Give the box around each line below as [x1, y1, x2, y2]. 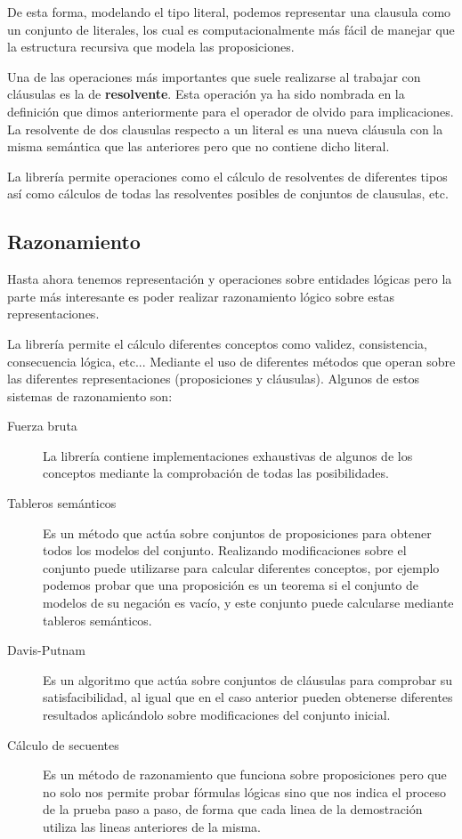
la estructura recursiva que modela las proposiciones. [7, 37, 295, 56]
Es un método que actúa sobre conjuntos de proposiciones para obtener [43, 523, 432, 542]
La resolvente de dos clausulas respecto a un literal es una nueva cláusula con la [7, 119, 443, 138]
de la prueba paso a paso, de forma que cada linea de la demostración [43, 800, 423, 819]
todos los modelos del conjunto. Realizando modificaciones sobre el [43, 541, 407, 560]
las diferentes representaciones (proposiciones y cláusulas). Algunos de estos [7, 369, 419, 388]
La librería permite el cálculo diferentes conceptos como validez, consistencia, [7, 334, 427, 352]
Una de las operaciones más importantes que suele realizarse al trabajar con [7, 67, 421, 85]
